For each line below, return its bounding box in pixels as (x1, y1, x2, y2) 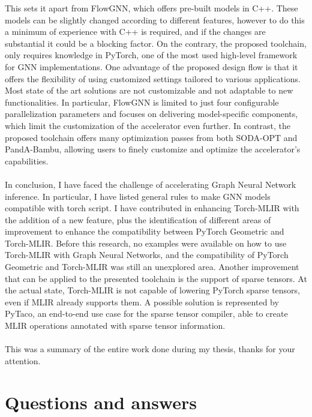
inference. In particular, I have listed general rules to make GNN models (5, 190, 271, 202)
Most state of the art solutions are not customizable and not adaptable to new (5, 84, 293, 97)
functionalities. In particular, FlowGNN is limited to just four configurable (5, 95, 279, 108)
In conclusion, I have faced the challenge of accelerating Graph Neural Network (5, 178, 296, 190)
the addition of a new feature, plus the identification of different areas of (5, 213, 271, 226)
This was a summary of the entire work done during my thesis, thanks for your (5, 343, 295, 355)
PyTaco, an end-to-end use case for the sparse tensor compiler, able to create (5, 307, 288, 320)
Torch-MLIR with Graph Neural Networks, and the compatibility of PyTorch (5, 248, 289, 261)
